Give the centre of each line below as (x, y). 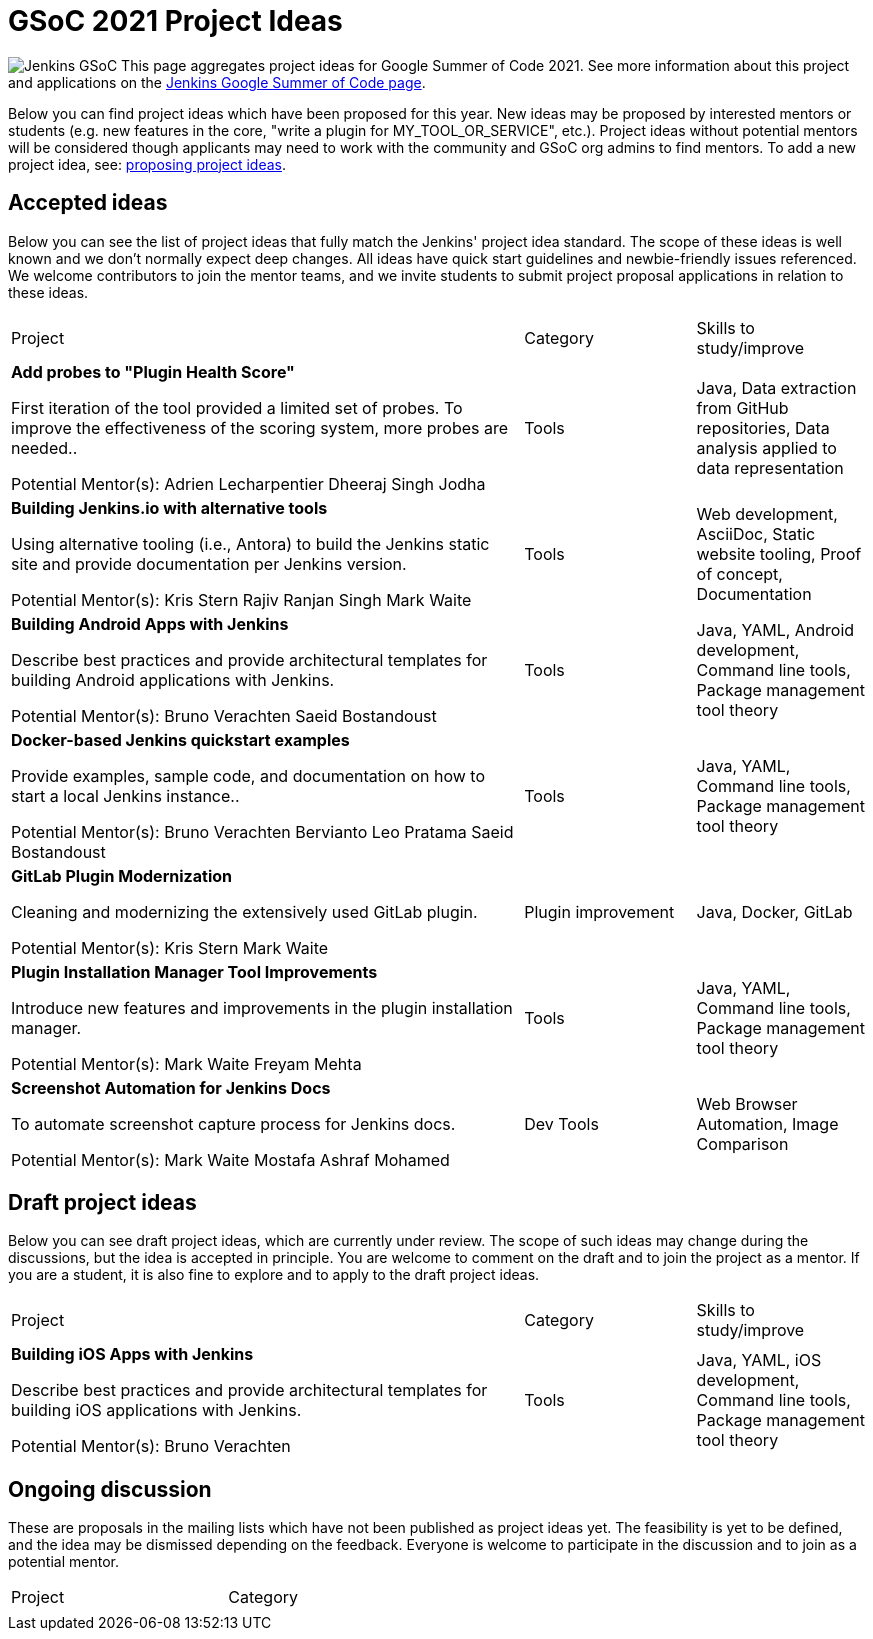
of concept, (739, 573)
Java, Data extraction (776, 387)
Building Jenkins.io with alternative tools (169, 507)
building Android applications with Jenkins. (173, 679)
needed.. (44, 447)
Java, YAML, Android (775, 629)
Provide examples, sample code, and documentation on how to (248, 775)
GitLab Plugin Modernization (121, 875)
